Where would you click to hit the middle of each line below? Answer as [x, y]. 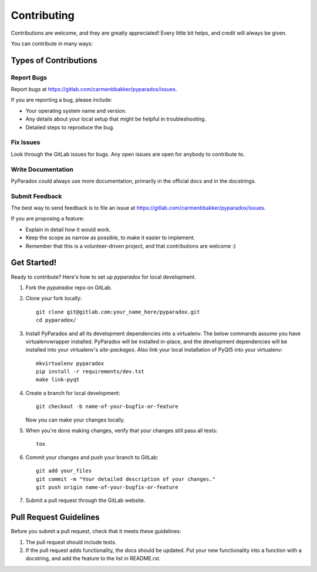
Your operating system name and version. [76, 111]
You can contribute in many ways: [52, 44]
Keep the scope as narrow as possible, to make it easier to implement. [110, 238]
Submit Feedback [36, 196]
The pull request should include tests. [71, 542]
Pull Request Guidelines [55, 517]
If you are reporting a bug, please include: [62, 100]
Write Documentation [42, 169]
